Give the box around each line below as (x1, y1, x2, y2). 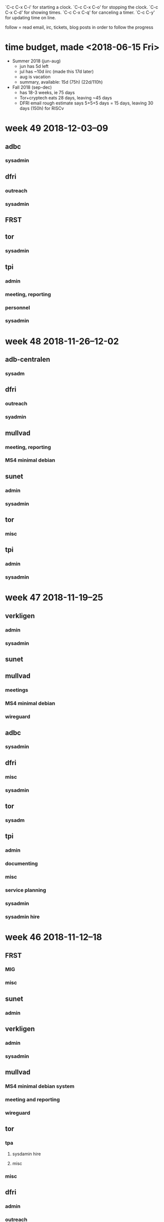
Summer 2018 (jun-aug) (12, 58, 61, 64)
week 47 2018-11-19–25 (5, 592, 103, 603)
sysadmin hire (5, 913, 40, 920)
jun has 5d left (19, 63, 49, 69)
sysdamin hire (12, 1151, 41, 1157)
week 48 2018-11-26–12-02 (5, 336, 119, 347)
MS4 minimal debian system (5, 1083, 75, 1090)
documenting (5, 860, 38, 867)
